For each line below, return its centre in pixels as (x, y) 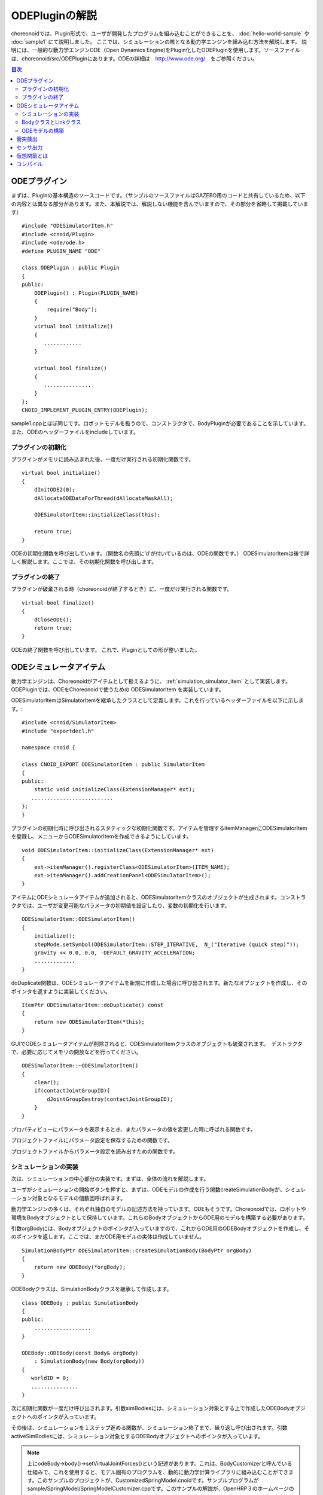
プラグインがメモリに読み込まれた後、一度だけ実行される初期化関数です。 (103, 459)
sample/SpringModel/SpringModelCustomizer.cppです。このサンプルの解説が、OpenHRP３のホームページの (161, 1488)
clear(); (47, 1083)
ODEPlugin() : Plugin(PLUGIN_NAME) (86, 293)
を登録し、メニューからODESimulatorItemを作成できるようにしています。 (101, 837)
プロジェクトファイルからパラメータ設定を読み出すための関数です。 (95, 1151)
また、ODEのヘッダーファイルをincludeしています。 (75, 432)
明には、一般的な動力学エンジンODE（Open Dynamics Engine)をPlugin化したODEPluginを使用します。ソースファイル (156, 50)
